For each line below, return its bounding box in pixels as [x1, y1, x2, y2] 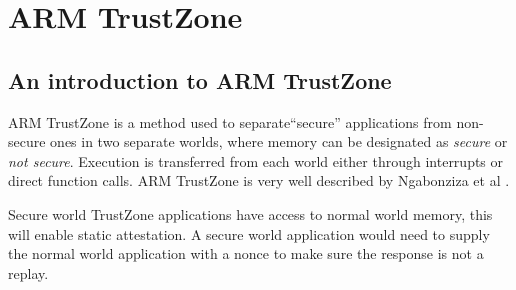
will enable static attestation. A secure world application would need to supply [8, 223, 490, 244]
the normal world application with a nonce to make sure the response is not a [8, 243, 484, 264]
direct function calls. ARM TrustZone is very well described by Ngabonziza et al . [8, 170, 510, 191]
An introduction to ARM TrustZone [8, 64, 392, 95]
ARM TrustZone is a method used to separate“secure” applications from [8, 111, 452, 132]
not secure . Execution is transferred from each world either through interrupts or [8, 150, 504, 171]
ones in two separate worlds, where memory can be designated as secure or [50, 131, 508, 152]
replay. [8, 262, 49, 283]
